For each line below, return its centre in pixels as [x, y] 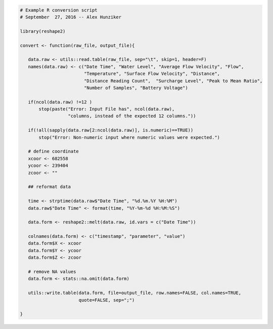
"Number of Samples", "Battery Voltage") [136, 88]
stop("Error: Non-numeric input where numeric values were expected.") [129, 137]
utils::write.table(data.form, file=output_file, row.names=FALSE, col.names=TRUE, [135, 293]
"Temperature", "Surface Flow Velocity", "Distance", [152, 74]
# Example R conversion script [59, 10]
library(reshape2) [43, 31]
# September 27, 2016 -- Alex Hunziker [71, 17]
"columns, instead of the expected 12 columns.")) [132, 116]
